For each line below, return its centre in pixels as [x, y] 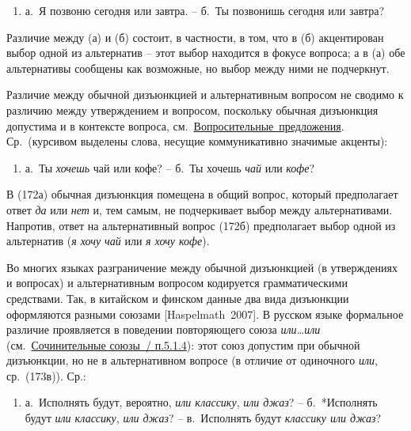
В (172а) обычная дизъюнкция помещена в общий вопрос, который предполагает [202, 194]
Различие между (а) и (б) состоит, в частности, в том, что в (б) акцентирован [195, 37]
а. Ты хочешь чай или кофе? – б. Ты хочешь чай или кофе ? [170, 167]
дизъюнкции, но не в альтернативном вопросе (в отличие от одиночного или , [192, 360]
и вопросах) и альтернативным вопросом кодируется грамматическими [177, 283]
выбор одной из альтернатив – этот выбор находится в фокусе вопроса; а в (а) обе [206, 53]
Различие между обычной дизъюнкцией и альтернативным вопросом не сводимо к [205, 95]
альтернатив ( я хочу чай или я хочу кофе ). [108, 241]
